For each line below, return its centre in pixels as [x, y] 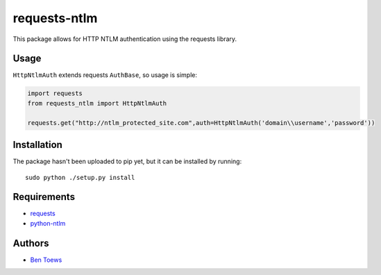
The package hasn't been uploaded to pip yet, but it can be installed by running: [127, 161]
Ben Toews [46, 260]
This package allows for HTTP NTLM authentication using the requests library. [125, 39]
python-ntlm [48, 223]
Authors [31, 243]
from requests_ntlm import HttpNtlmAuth [97, 103]
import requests [55, 93]
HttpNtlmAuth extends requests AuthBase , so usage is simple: [105, 75]
